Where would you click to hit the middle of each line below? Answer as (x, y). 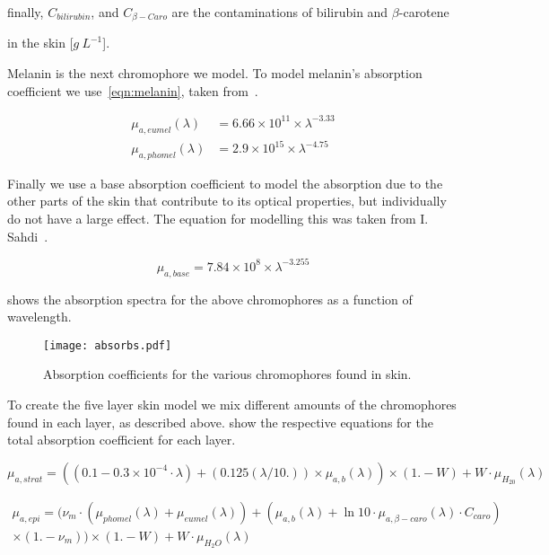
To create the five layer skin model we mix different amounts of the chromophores (232, 404)
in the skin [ (40, 43)
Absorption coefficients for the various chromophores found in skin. (227, 374)
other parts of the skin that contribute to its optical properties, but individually (227, 201)
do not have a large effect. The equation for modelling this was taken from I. (218, 219)
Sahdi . (28, 236)
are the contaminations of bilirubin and (280, 12)
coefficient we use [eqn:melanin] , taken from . (133, 90)
